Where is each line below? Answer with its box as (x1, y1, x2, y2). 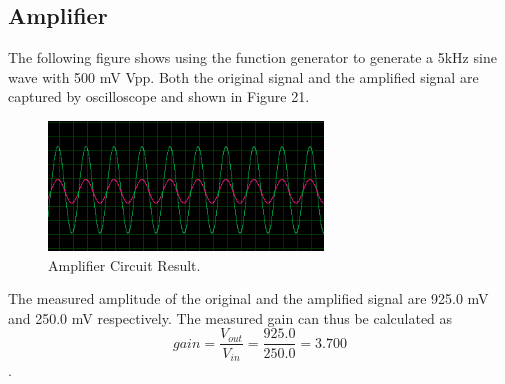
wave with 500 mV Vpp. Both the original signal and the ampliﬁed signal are (8, 66, 479, 87)
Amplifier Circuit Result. (48, 254, 201, 275)
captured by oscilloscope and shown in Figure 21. (8, 86, 310, 107)
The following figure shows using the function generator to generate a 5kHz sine (8, 47, 497, 68)
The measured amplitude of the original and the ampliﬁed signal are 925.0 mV (8, 288, 489, 309)
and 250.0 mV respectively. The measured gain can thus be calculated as (8, 307, 453, 328)
